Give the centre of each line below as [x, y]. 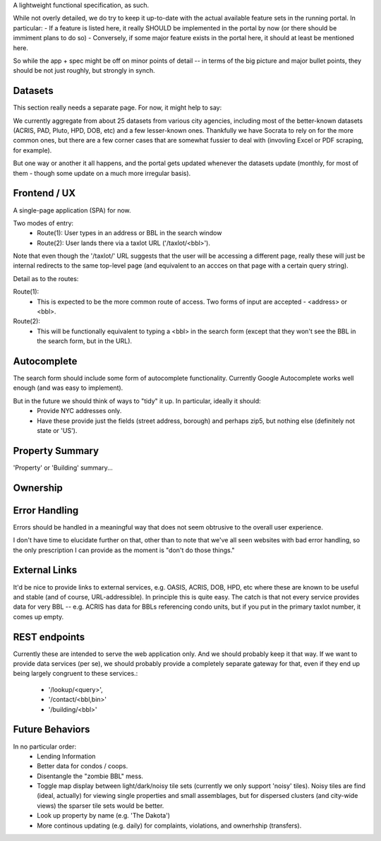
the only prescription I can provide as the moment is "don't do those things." [124, 550]
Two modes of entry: [43, 223]
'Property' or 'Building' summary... [63, 467]
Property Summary [56, 451]
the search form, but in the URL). [85, 341]
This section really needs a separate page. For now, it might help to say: [117, 108]
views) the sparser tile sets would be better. [101, 806]
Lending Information [66, 756]
